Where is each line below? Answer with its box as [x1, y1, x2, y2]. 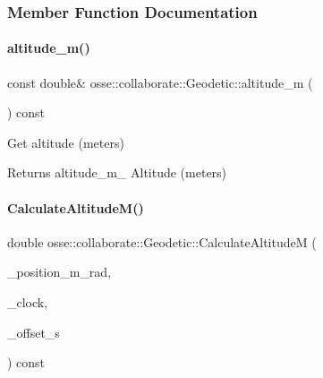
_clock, [7, 293, 48, 311]
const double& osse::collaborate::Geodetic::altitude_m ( [7, 73, 313, 91]
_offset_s [7, 322, 60, 341]
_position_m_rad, [7, 262, 112, 281]
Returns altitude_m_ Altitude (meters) [7, 163, 227, 182]
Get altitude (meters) [7, 133, 124, 151]
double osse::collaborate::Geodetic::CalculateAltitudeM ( [7, 232, 317, 251]
